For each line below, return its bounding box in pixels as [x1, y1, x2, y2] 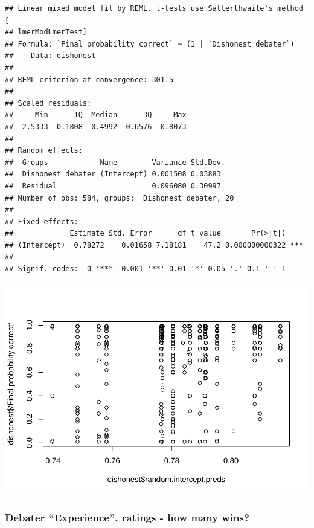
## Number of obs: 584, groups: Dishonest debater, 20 [5, 193, 234, 202]
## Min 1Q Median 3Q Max [5, 111, 187, 120]
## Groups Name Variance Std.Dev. [5, 158, 226, 167]
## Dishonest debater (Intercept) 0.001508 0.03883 [5, 170, 221, 179]
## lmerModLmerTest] [5, 28, 88, 37]
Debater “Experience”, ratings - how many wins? [5, 510, 249, 525]
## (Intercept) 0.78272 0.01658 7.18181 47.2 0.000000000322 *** [5, 240, 303, 250]
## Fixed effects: [5, 217, 78, 226]
